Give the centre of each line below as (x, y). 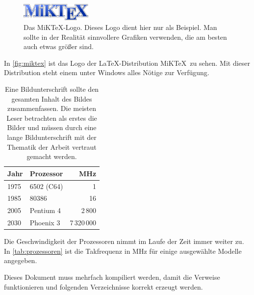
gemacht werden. (52, 156)
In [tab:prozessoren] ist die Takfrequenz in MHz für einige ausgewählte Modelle (123, 251)
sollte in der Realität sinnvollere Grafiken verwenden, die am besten (125, 37)
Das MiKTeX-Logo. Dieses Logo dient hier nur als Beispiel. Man (120, 27)
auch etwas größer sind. (59, 46)
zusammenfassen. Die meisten (52, 108)
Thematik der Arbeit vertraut (52, 147)
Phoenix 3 (45, 223)
